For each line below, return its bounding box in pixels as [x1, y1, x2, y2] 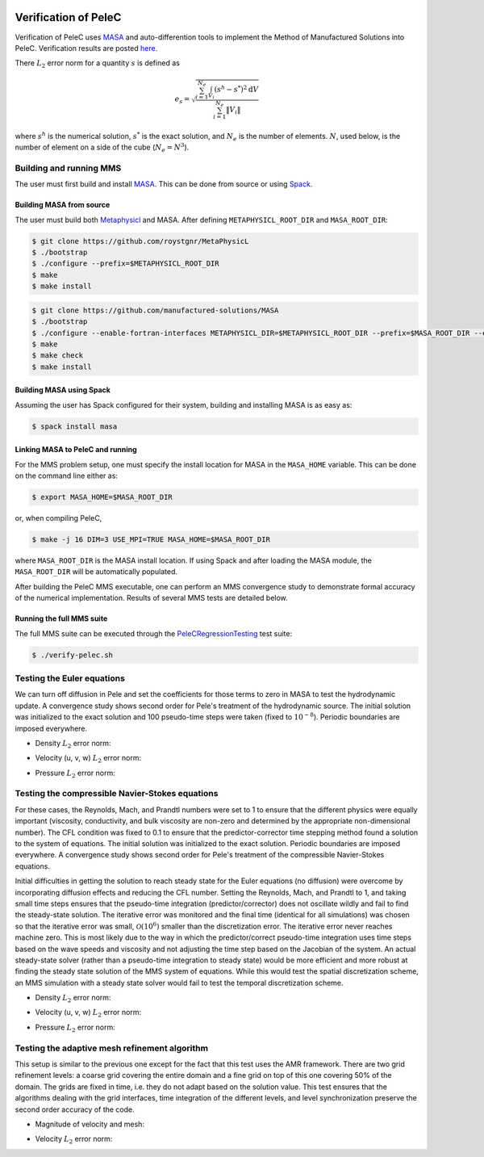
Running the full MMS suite [15, 614, 108, 623]
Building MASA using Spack [15, 385, 111, 395]
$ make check [31, 351, 84, 360]
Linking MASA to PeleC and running [15, 445, 137, 455]
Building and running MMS [15, 162, 122, 174]
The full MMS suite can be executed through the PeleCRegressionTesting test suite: [15, 628, 293, 638]
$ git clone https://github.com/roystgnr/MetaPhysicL [31, 237, 249, 245]
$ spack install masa [31, 421, 118, 431]
